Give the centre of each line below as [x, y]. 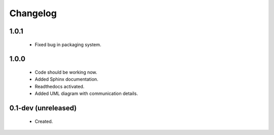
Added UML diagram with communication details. [86, 93]
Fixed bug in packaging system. [68, 44]
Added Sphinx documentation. [66, 79]
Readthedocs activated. [60, 86]
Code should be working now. [66, 72]
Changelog [33, 13]
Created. [44, 121]
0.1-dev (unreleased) [43, 108]
